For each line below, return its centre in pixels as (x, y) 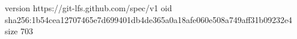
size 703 (19, 31)
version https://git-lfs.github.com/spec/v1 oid (89, 8)
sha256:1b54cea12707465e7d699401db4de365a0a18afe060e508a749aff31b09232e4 (148, 19)
